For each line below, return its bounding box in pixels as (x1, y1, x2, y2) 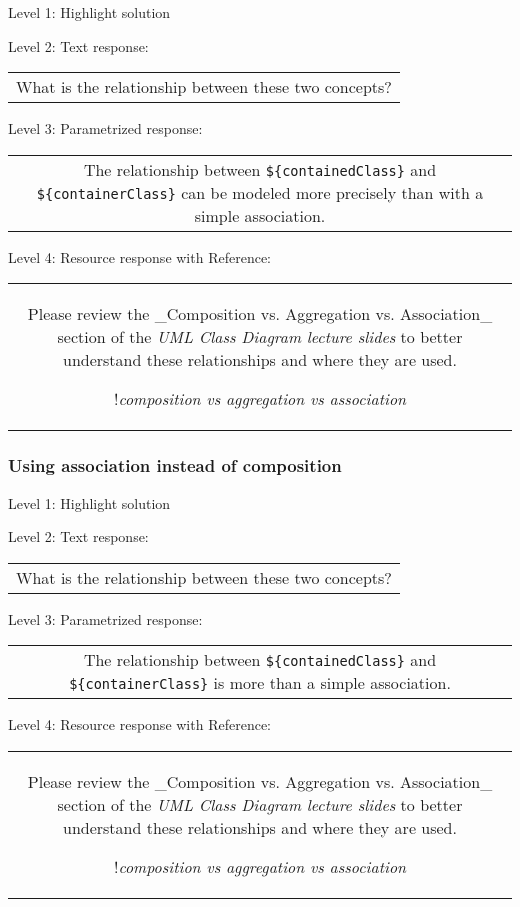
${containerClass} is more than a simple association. (69, 671, 451, 695)
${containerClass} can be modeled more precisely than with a (36, 180, 484, 204)
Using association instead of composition (8, 453, 342, 478)
